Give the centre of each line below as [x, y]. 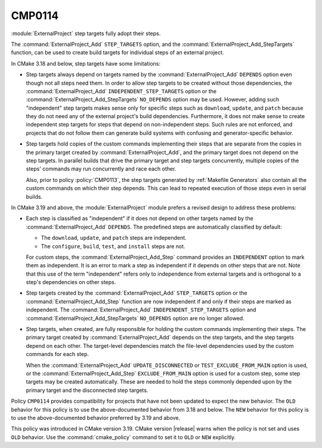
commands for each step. [58, 354]
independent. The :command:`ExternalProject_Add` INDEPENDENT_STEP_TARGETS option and [141, 310]
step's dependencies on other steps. [71, 282]
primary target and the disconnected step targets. [87, 390]
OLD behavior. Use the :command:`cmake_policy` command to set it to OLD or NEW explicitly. [123, 437]
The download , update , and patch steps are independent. [114, 238]
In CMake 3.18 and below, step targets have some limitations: [86, 63]
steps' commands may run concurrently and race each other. [101, 169]
